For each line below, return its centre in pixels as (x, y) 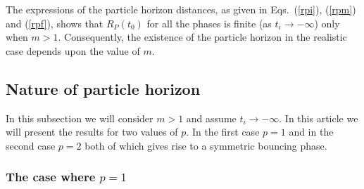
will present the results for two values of (92, 132)
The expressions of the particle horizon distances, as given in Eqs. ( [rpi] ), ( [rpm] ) (181, 9)
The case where (51, 177)
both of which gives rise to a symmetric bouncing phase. (206, 145)
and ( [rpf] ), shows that (55, 23)
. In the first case (223, 132)
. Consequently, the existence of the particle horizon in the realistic (202, 37)
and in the (311, 132)
